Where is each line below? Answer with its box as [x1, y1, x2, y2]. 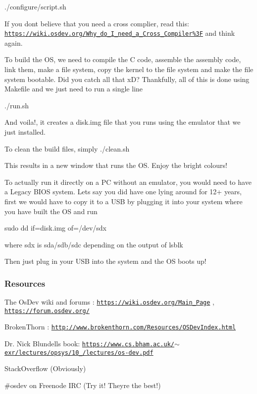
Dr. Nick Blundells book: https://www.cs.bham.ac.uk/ [4, 338, 174, 349]
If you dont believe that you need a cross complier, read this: [4, 18, 189, 28]
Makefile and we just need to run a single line [4, 83, 143, 94]
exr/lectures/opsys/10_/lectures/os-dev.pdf [4, 349, 154, 356]
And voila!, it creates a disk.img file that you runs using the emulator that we [4, 117, 241, 127]
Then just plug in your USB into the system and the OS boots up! [4, 256, 206, 266]
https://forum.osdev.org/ [4, 307, 90, 315]
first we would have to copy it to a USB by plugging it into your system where [4, 196, 243, 206]
